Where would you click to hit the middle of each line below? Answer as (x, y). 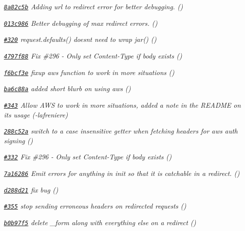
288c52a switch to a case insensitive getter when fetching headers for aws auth (121, 131)
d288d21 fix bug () (31, 189)
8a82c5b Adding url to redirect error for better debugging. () (94, 6)
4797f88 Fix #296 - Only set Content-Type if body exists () (93, 55)
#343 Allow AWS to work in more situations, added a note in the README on (122, 105)
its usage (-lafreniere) (36, 114)
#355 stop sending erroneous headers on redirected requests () (95, 206)
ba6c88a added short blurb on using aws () (67, 88)
